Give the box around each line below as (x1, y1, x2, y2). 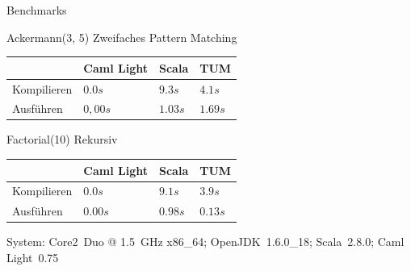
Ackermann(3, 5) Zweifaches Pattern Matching (6, 28, 237, 45)
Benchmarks (6, 2, 67, 18)
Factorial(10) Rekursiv (6, 131, 118, 148)
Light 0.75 (6, 248, 59, 265)
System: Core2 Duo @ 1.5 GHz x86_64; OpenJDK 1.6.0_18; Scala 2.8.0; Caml (6, 233, 405, 250)
